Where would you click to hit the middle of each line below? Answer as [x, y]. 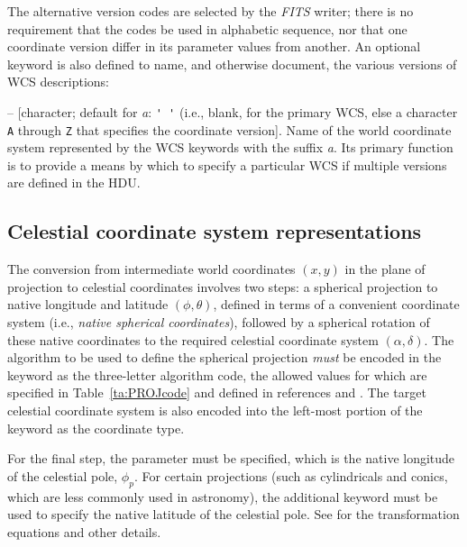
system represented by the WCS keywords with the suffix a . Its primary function [230, 147]
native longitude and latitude [88, 304]
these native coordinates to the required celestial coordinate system [193, 339]
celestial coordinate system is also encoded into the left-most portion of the [215, 410]
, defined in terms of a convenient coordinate [336, 304]
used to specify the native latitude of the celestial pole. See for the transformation [233, 514]
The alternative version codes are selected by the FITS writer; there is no [211, 11]
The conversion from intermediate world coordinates [151, 269]
